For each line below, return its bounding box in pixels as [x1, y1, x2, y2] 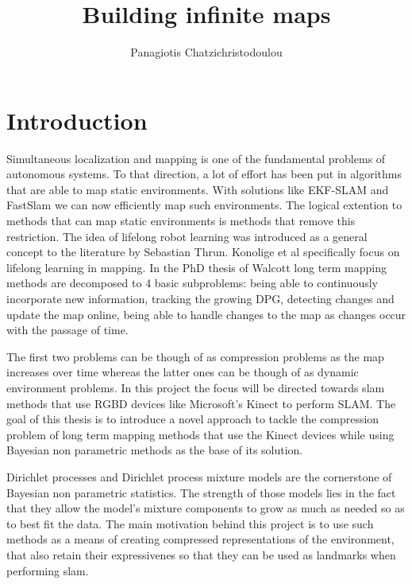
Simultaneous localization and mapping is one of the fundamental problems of [6, 150, 386, 166]
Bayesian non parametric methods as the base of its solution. [6, 442, 303, 458]
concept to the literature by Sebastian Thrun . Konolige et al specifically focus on [6, 243, 400, 260]
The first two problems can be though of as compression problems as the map [6, 348, 384, 364]
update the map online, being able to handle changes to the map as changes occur [6, 306, 406, 322]
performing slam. [6, 562, 89, 578]
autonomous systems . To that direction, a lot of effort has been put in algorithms [6, 165, 402, 182]
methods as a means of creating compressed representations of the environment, [6, 531, 395, 547]
